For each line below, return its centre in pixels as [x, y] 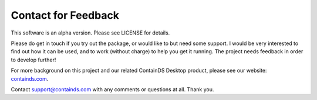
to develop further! [33, 60]
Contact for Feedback [65, 15]
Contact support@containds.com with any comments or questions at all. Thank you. [112, 89]
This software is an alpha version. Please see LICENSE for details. [90, 33]
